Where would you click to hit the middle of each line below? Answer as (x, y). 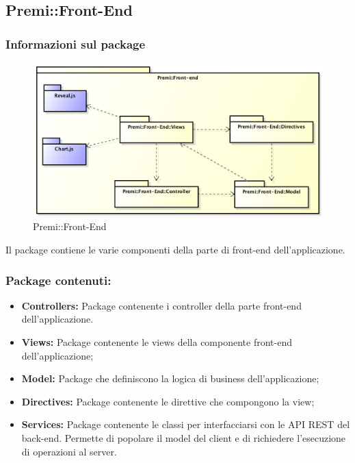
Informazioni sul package (76, 43)
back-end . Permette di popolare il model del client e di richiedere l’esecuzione (184, 437)
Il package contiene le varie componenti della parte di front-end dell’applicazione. (175, 249)
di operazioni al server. (69, 451)
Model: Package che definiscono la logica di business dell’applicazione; (170, 378)
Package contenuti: (58, 280)
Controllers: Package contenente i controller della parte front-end (161, 305)
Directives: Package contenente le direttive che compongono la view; (168, 401)
